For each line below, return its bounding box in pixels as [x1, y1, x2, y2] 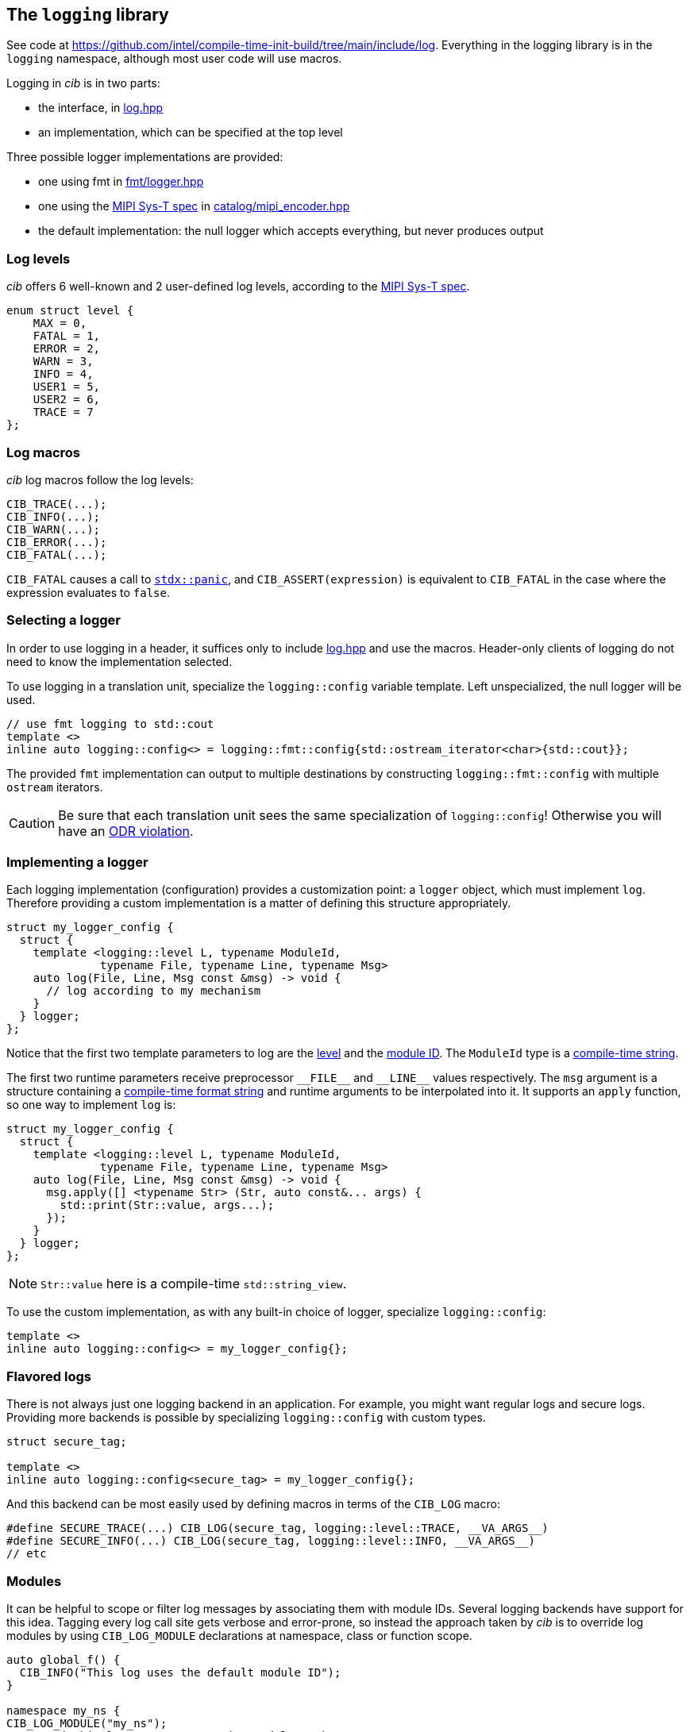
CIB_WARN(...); [6, 522, 101, 536]
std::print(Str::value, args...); [60, 1199, 275, 1212]
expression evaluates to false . [6, 585, 171, 599]
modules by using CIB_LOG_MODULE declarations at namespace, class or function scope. [6, 1628, 472, 1642]
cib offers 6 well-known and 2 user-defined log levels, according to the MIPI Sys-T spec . [6, 279, 470, 294]
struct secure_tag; [6, 1435, 127, 1449]
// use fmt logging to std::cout [6, 717, 214, 730]
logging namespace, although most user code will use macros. [6, 52, 342, 66]
